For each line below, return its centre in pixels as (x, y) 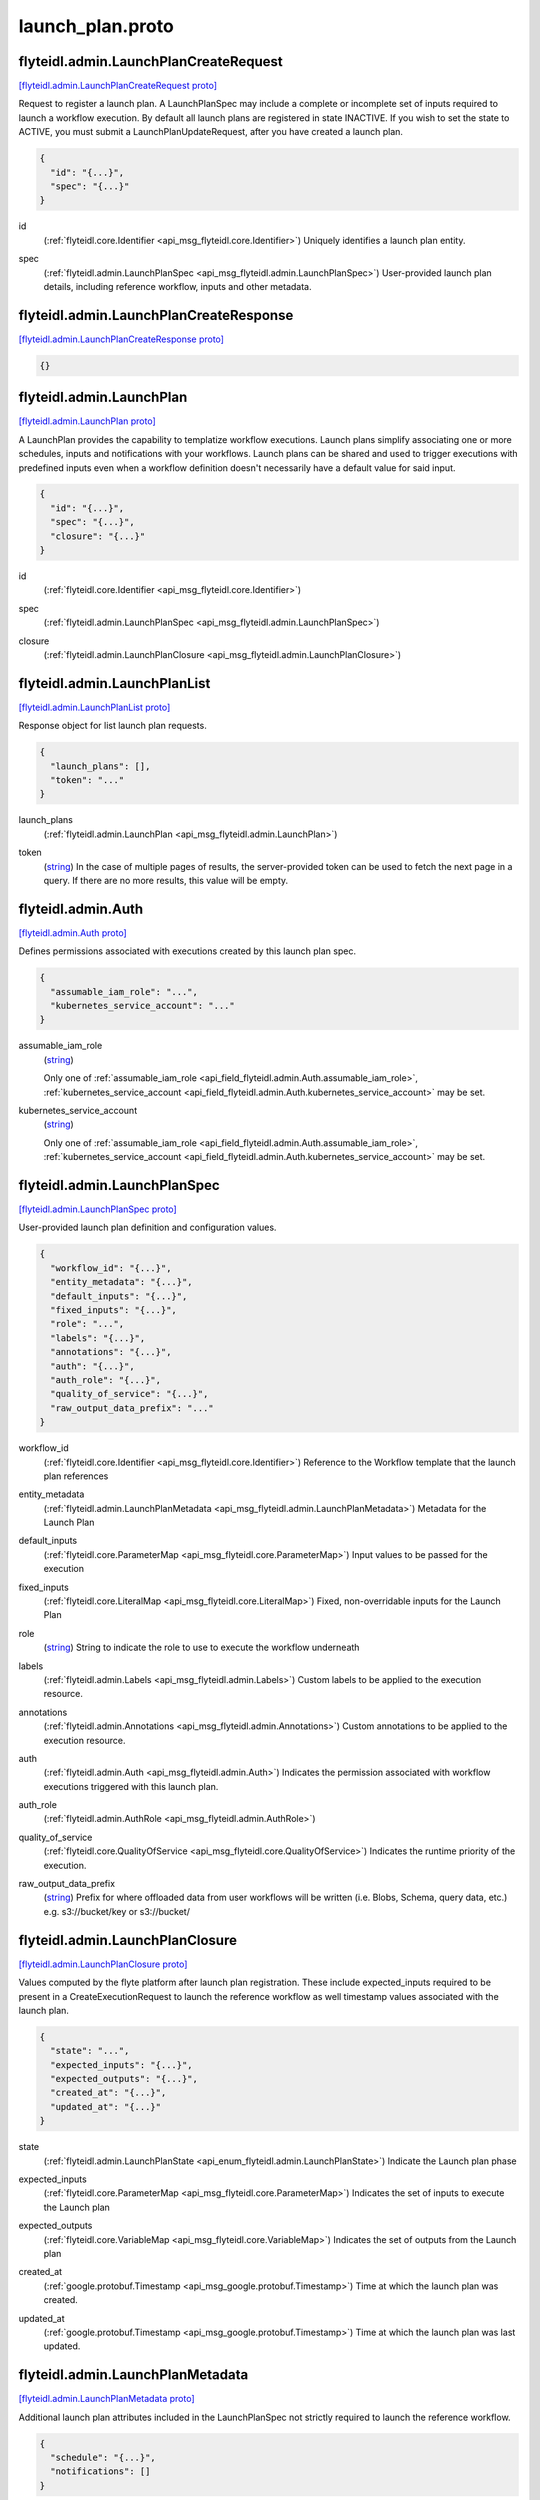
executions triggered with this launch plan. (131, 1786)
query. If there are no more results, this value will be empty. (166, 880)
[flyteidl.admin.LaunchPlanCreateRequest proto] (117, 86)
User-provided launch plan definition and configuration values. (147, 1227)
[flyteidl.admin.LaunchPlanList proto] (94, 707)
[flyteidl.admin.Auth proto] (72, 932)
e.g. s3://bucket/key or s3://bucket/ (116, 1911)
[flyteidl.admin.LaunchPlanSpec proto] (97, 1209)
